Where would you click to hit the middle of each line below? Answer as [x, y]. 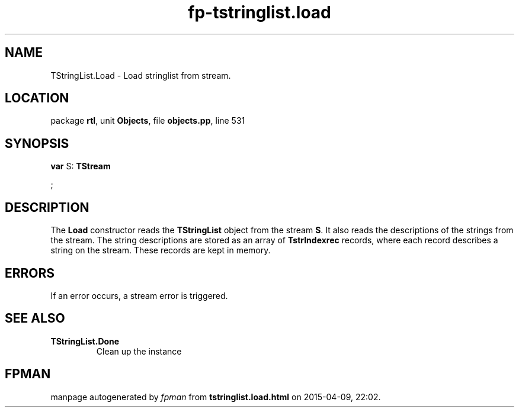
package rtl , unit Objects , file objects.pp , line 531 [148, 121]
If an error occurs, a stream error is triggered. [139, 295]
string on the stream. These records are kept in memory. [161, 250]
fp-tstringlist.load [259, 12]
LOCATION [37, 98]
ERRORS [30, 273]
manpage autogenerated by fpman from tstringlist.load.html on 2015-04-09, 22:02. [216, 397]
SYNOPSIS [37, 143]
